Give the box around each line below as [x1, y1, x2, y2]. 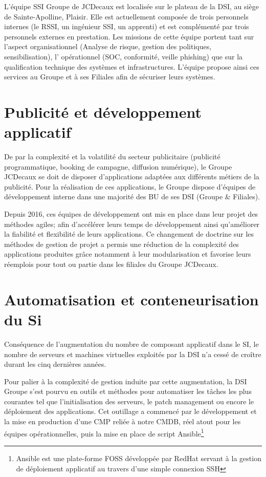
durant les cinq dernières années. [4, 359, 106, 369]
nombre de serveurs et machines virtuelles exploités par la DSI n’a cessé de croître [4, 348, 261, 359]
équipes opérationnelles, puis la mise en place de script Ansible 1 [4, 426, 204, 439]
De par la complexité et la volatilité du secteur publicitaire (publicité [4, 151, 220, 162]
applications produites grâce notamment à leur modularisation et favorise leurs [4, 248, 251, 259]
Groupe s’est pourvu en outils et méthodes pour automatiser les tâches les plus [4, 386, 252, 397]
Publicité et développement [4, 101, 202, 122]
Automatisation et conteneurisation [4, 288, 259, 309]
